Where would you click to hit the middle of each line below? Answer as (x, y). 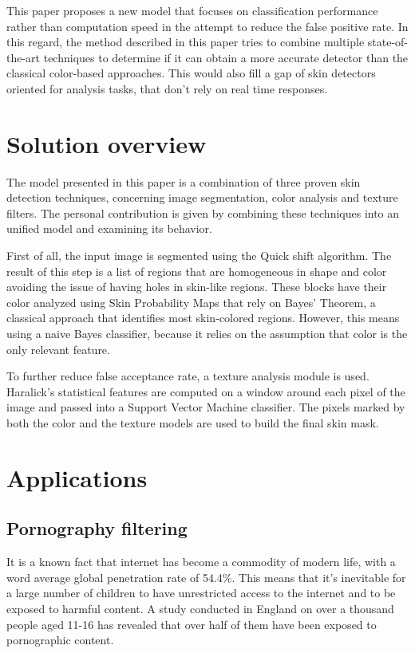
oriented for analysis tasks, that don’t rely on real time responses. (167, 88)
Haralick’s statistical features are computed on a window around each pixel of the (206, 391)
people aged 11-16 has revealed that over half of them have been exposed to (192, 624)
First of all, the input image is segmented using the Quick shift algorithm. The (199, 256)
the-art (24, 57)
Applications (77, 477)
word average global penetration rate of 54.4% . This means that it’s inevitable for (206, 577)
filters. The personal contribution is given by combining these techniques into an (203, 212)
